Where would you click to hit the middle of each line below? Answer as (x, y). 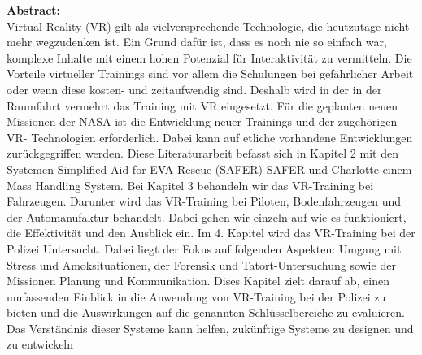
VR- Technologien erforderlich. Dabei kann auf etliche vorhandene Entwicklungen (210, 137)
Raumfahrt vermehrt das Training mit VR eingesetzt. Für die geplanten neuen (202, 105)
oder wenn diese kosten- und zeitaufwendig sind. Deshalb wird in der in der (194, 89)
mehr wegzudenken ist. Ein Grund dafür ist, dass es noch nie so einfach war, (197, 42)
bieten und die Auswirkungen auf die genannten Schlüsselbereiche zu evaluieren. (206, 312)
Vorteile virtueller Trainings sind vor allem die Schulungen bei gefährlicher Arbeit (210, 74)
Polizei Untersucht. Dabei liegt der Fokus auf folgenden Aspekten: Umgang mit (204, 248)
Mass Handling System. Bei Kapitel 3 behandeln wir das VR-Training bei (190, 185)
